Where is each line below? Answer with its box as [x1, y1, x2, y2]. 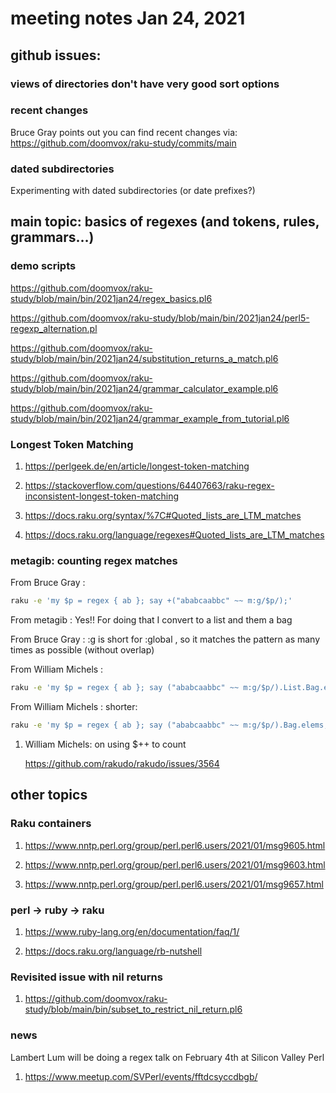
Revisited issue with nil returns [10, 970, 163, 984]
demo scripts [10, 259, 77, 273]
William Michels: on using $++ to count [24, 738, 187, 750]
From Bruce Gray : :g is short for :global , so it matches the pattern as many [10, 633, 321, 646]
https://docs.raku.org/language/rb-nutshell [24, 945, 203, 957]
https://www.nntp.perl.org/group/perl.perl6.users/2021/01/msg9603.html [24, 858, 326, 871]
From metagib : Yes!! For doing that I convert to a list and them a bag [10, 614, 293, 626]
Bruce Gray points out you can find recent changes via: [10, 126, 238, 138]
